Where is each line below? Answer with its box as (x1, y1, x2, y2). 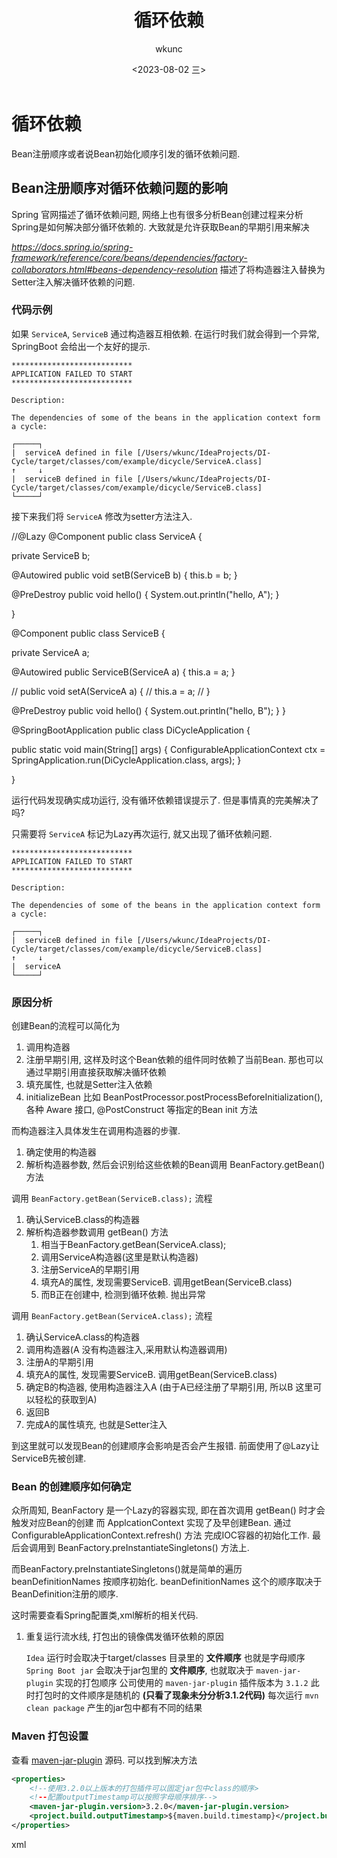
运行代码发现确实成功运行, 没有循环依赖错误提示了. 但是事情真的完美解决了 (11, 794, 319, 806)
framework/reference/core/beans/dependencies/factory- (11, 251, 248, 263)
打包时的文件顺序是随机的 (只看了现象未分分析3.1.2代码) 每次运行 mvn (34, 1689, 319, 1701)
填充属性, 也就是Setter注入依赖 (25, 1079, 153, 1091)
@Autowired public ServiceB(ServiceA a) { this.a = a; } (11, 666, 236, 678)
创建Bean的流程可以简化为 (11, 1020, 121, 1032)
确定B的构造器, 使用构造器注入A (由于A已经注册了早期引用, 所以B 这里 (25, 1381, 314, 1393)
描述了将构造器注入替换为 (219, 263, 326, 275)
